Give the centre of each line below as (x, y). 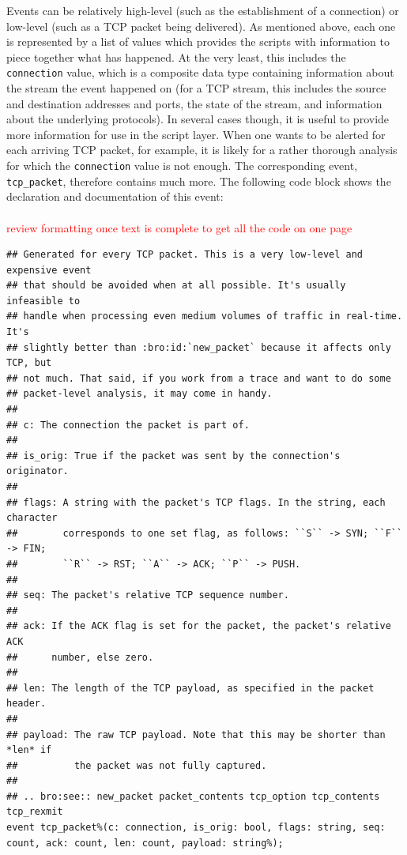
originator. (38, 471)
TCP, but (29, 363)
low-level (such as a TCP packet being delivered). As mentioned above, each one (201, 26)
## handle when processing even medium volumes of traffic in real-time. (205, 316)
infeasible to (43, 301)
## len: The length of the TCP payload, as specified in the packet (190, 688)
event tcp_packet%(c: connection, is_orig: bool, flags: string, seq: (196, 828)
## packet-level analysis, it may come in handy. (139, 394)
